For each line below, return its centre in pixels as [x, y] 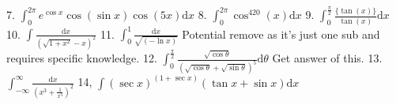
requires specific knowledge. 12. [82, 58]
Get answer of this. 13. [327, 58]
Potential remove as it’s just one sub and [281, 34]
